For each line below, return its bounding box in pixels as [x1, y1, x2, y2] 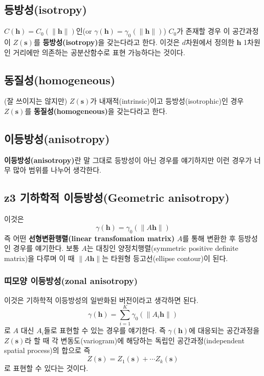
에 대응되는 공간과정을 [189, 325, 260, 336]
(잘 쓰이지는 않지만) [4, 96, 68, 106]
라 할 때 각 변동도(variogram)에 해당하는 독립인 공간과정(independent [25, 335, 245, 345]
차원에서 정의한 [185, 37, 234, 47]
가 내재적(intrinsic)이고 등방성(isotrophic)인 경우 [90, 96, 244, 106]
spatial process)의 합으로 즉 [4, 345, 91, 356]
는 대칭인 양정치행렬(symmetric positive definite [86, 243, 238, 253]
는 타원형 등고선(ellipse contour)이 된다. [102, 252, 228, 263]
